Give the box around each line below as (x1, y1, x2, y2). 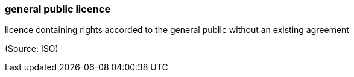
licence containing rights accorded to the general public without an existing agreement (5, 25, 349, 35)
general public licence (5, 3, 111, 15)
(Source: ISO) (5, 43, 58, 54)
